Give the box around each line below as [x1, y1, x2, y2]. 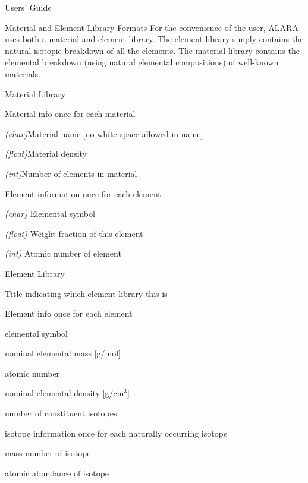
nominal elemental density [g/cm [5, 387, 124, 399]
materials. [5, 67, 41, 80]
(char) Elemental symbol [5, 207, 95, 220]
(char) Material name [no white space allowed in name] [5, 127, 203, 140]
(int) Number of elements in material [5, 167, 137, 179]
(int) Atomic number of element [5, 247, 121, 260]
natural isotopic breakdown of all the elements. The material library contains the [5, 44, 300, 56]
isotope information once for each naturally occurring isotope [5, 427, 228, 439]
